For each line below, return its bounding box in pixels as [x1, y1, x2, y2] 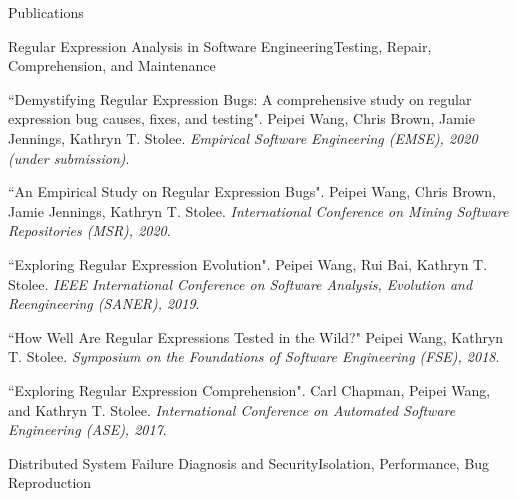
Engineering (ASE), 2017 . [8, 419, 167, 440]
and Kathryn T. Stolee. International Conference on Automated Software [8, 399, 456, 420]
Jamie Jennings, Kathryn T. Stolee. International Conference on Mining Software [8, 200, 509, 221]
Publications [8, 2, 84, 22]
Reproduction [8, 472, 92, 493]
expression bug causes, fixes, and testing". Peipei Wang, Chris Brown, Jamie [8, 108, 475, 129]
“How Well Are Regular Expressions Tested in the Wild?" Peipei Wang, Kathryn [8, 326, 504, 347]
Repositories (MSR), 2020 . [8, 220, 171, 241]
